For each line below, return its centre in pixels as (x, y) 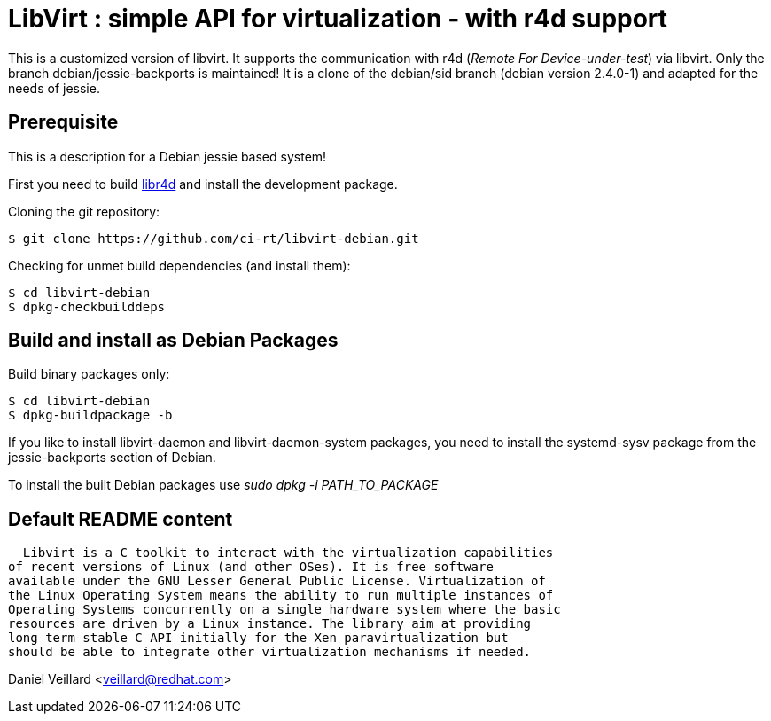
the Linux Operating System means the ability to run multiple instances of (281, 596)
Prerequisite (63, 122)
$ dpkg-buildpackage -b (90, 415)
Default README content (121, 519)
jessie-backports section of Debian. (112, 458)
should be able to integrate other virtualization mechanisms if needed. (270, 652)
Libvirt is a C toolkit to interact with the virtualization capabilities (288, 553)
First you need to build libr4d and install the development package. (203, 184)
